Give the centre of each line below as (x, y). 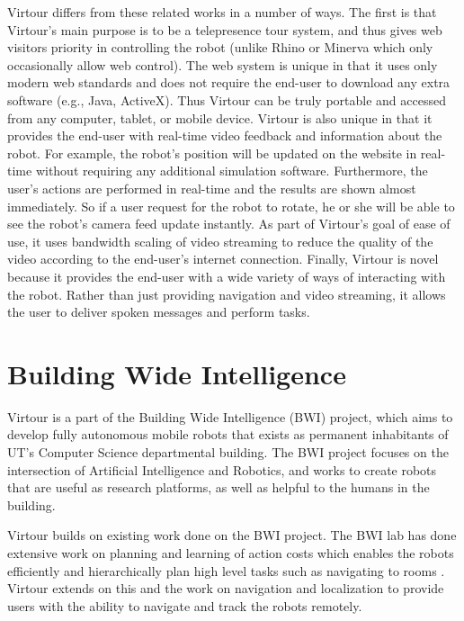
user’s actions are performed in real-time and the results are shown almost (212, 188)
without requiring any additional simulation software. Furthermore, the (232, 171)
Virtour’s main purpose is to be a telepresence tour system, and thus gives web (225, 29)
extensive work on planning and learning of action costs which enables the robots (231, 552)
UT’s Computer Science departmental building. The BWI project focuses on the (228, 452)
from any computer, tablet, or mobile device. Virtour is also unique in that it (220, 117)
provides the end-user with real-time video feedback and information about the (225, 135)
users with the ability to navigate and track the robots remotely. (185, 605)
